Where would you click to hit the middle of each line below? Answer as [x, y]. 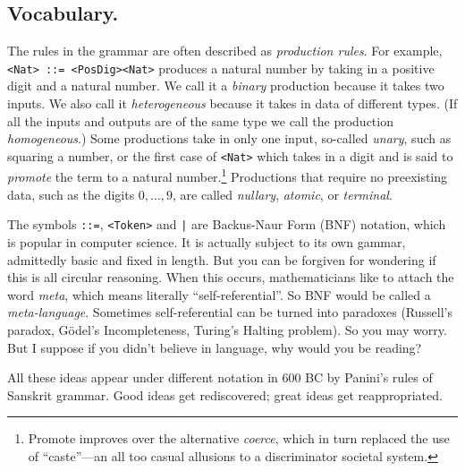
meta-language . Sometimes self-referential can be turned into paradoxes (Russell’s [230, 312]
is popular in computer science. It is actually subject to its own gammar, [207, 241]
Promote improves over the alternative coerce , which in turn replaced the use [239, 438]
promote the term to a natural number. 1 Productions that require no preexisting [228, 176]
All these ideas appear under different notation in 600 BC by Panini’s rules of [220, 377]
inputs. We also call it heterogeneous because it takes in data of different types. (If [232, 103]
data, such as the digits [71, 194]
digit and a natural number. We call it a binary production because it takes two [226, 86]
